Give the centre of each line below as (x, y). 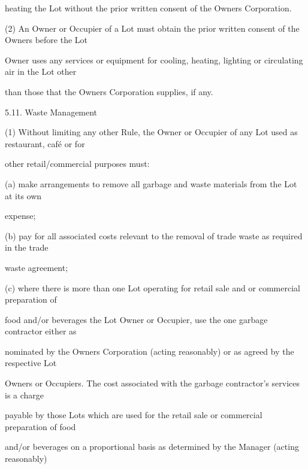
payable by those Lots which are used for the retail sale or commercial (134, 415)
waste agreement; (37, 267)
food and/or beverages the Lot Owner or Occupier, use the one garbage (136, 319)
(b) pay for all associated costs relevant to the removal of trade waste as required (154, 235)
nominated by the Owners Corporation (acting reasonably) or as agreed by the (150, 351)
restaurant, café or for (45, 143)
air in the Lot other (41, 71)
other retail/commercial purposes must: (77, 164)
